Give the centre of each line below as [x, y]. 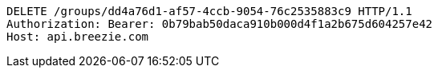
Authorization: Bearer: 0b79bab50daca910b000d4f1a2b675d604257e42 [220, 24]
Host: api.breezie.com [78, 37]
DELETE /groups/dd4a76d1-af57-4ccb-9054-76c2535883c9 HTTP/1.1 [209, 11]
